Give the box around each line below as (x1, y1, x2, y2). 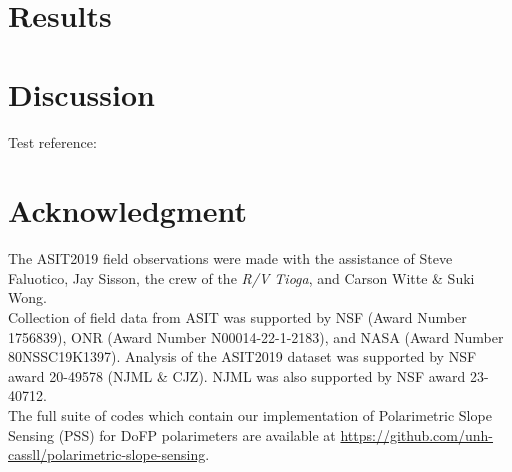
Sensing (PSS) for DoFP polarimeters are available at (8, 424, 336, 445)
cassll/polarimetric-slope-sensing (8, 444, 206, 465)
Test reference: (8, 131, 97, 152)
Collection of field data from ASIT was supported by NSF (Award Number (8, 307, 467, 327)
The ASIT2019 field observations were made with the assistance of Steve (8, 248, 453, 269)
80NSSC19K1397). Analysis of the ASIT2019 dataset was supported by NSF (8, 346, 477, 367)
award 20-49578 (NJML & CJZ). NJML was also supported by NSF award (8, 365, 466, 386)
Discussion (8, 73, 155, 114)
